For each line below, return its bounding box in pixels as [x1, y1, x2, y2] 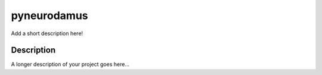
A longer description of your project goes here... [11, 61, 129, 68]
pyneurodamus [11, 9, 89, 22]
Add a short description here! [11, 30, 83, 37]
